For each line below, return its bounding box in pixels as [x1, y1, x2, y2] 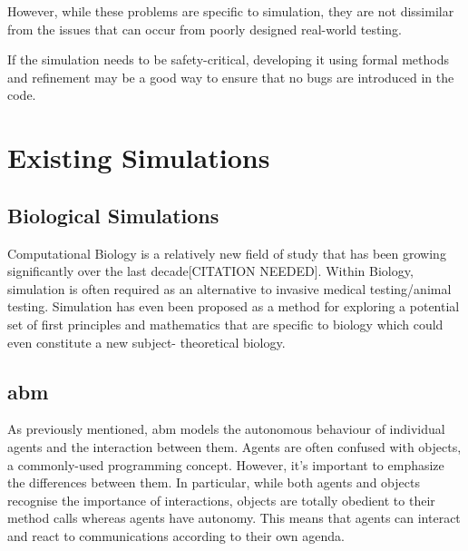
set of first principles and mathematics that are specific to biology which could [7, 314, 444, 333]
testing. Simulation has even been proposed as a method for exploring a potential [7, 297, 460, 316]
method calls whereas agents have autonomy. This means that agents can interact [7, 508, 461, 527]
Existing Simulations [7, 139, 270, 176]
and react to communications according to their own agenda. [7, 526, 345, 545]
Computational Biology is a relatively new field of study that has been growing [7, 243, 446, 262]
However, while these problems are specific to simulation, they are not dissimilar [7, 2, 454, 20]
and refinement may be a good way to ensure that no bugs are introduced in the [7, 67, 454, 86]
